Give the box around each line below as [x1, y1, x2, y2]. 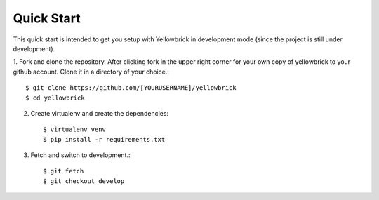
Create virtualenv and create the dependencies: [30, 109, 168, 117]
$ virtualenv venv [43, 126, 107, 133]
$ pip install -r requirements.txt [43, 135, 166, 143]
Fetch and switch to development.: [30, 151, 131, 159]
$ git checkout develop [43, 177, 125, 185]
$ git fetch [43, 167, 84, 175]
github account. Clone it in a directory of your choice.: [13, 67, 170, 76]
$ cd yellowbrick [25, 93, 85, 102]
